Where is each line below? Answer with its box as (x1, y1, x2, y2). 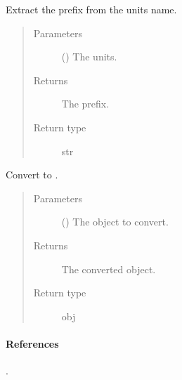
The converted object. (61, 261, 156, 276)
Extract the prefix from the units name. (6, 2, 177, 16)
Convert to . (6, 167, 58, 182)
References (6, 336, 59, 350)
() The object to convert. (61, 214, 169, 229)
